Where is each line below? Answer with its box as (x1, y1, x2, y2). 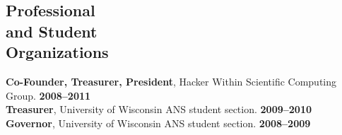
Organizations (6, 41, 109, 63)
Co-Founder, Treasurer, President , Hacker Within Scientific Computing (6, 74, 337, 88)
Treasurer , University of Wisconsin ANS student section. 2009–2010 (6, 102, 312, 117)
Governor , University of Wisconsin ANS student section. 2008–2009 (6, 115, 311, 130)
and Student (6, 20, 98, 42)
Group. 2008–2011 (6, 88, 91, 102)
